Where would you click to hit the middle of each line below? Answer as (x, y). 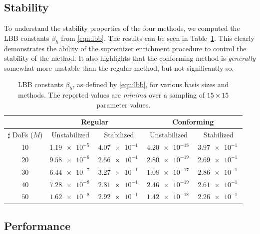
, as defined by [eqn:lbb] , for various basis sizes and (151, 84)
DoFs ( (23, 135)
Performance (37, 225)
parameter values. (124, 104)
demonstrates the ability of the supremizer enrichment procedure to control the (125, 48)
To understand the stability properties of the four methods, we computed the (122, 28)
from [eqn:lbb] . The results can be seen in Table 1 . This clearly (158, 38)
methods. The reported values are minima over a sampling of (112, 95)
